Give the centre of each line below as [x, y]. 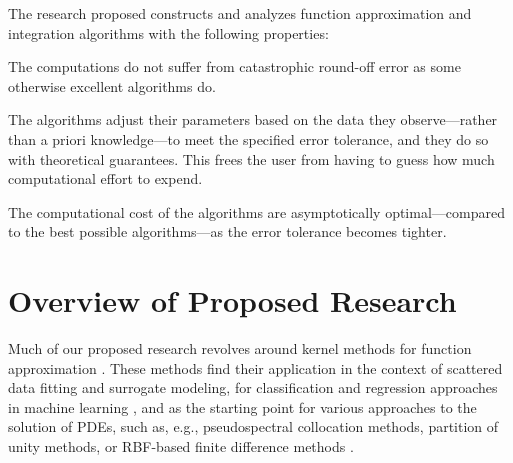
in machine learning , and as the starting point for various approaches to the [242, 406]
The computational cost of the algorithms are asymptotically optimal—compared [256, 211]
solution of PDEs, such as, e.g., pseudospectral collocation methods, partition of [253, 426]
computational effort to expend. [105, 178]
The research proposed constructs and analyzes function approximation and [240, 13]
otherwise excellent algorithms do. [112, 85]
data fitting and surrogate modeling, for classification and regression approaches [253, 387]
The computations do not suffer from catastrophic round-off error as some [234, 66]
